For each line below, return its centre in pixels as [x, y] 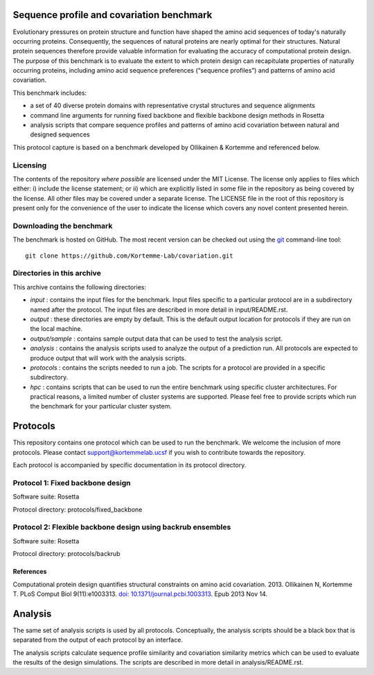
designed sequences [60, 134]
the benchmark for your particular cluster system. [101, 406]
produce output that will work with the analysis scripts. [108, 358]
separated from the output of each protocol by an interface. [98, 640]
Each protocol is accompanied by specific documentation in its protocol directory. [130, 465]
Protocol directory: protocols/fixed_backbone [78, 510]
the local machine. [56, 329]
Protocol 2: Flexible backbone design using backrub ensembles [122, 528]
